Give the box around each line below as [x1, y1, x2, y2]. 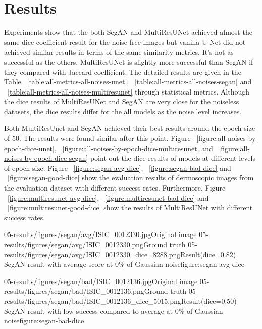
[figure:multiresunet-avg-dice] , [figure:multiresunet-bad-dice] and [8, 192, 209, 203]
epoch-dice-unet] [4, 143, 55, 153]
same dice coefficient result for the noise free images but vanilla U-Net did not [4, 36, 246, 47]
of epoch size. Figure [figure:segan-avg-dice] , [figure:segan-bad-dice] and [4, 162, 231, 173]
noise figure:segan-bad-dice [4, 315, 84, 326]
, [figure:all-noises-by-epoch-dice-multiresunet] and [54, 143, 213, 153]
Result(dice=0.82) [180, 249, 236, 259]
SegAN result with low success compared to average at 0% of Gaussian [4, 305, 223, 316]
